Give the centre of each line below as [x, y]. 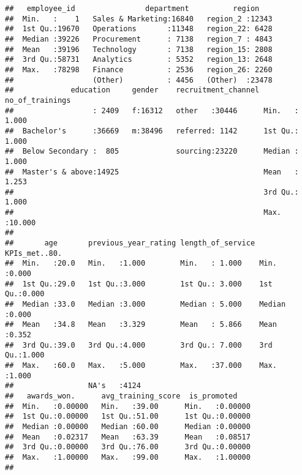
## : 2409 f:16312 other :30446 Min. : [152, 110]
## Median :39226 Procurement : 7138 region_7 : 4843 [139, 39]
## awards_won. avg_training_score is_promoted [121, 396]
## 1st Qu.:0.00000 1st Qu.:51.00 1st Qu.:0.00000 [128, 417]
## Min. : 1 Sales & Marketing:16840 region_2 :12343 [139, 19]
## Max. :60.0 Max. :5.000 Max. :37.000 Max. [141, 365]
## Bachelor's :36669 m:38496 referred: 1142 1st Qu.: [152, 131]
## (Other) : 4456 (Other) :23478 [139, 80]
